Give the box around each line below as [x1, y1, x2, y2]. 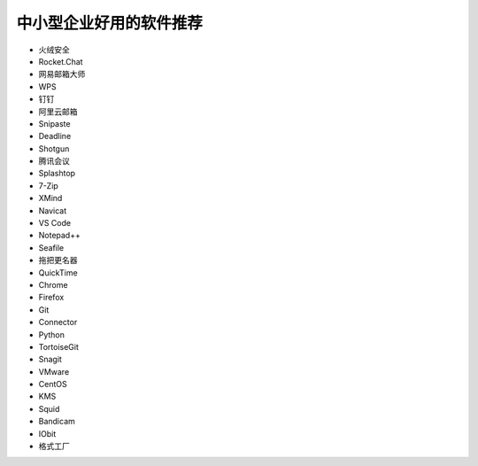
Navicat [38, 205, 67, 216]
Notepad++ [38, 230, 81, 241]
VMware [38, 366, 70, 377]
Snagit [38, 354, 62, 365]
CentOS [38, 379, 67, 390]
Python [38, 329, 66, 340]
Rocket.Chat [38, 56, 83, 66]
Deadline [38, 131, 72, 142]
